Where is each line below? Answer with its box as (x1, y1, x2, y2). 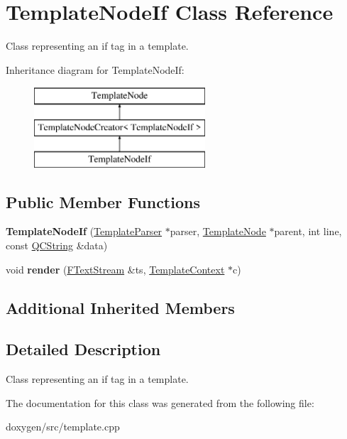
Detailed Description (6, 338, 161, 360)
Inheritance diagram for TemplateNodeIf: (6, 62, 184, 77)
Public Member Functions (6, 190, 200, 212)
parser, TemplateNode (170, 224, 266, 239)
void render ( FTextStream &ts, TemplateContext (6, 261, 225, 276)
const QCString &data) (6, 238, 108, 253)
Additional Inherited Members (6, 296, 235, 318)
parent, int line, (274, 224, 342, 239)
